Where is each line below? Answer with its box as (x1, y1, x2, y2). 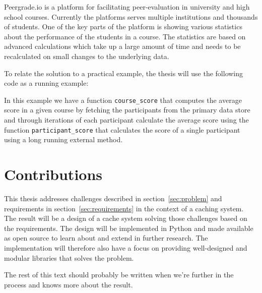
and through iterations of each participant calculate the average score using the (4, 114, 249, 125)
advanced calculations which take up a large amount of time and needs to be (4, 41, 241, 51)
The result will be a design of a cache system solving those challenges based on (4, 213, 247, 223)
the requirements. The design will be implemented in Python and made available (4, 222, 253, 233)
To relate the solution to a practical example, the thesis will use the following (4, 68, 243, 78)
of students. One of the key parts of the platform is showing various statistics (4, 21, 242, 32)
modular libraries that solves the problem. (4, 252, 134, 263)
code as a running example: (4, 78, 89, 88)
